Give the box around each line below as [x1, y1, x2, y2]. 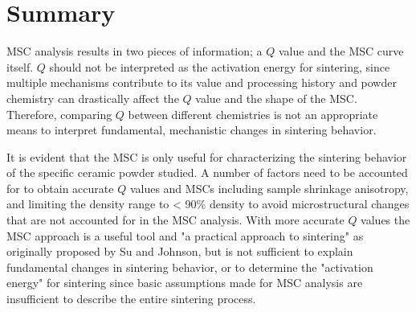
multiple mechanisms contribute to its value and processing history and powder [6, 74, 397, 91]
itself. [6, 58, 34, 75]
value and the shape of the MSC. [195, 89, 357, 106]
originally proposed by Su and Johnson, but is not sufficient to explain [6, 243, 353, 260]
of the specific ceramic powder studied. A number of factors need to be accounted [6, 164, 408, 181]
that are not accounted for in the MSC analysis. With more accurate [6, 211, 345, 228]
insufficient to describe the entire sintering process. [6, 290, 256, 307]
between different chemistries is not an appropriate [128, 105, 378, 122]
